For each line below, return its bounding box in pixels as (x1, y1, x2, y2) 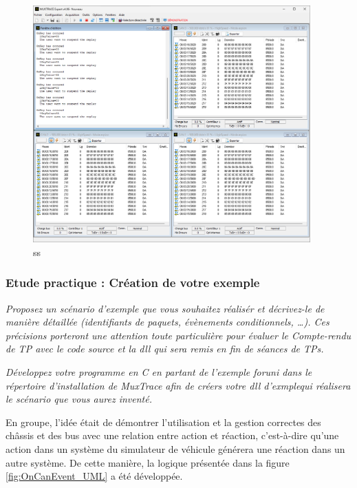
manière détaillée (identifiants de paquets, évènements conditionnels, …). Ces (6, 315, 329, 329)
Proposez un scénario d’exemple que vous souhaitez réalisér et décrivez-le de (6, 301, 325, 315)
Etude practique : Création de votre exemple (6, 274, 260, 291)
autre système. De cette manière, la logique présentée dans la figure (6, 455, 290, 469)
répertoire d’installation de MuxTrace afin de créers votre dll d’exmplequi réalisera (6, 378, 351, 392)
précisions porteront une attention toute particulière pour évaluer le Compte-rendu (6, 328, 351, 342)
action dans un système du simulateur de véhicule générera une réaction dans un (6, 441, 345, 456)
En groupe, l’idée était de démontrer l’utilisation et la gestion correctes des (6, 414, 321, 429)
